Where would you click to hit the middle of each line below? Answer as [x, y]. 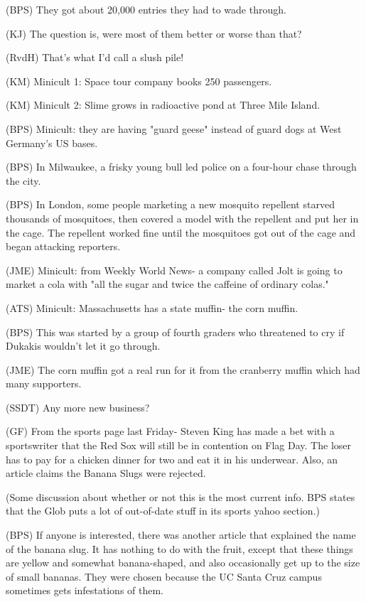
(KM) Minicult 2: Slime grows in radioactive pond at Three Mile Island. [163, 105]
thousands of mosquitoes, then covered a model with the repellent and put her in [182, 218]
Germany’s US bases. [52, 143]
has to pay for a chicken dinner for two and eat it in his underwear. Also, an [172, 459]
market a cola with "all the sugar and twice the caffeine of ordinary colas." [167, 284]
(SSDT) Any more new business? [78, 407]
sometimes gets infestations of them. [85, 590]
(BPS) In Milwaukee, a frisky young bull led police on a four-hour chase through [181, 167]
